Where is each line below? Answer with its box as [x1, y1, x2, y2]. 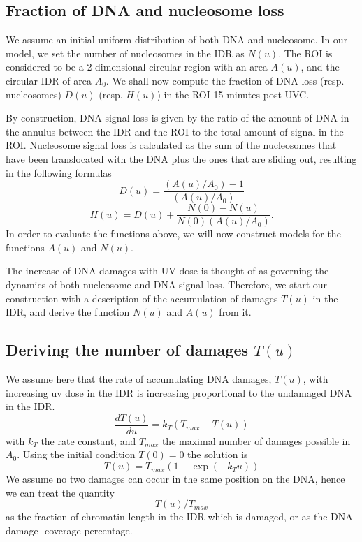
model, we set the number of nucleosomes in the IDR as [6, 45, 245, 60]
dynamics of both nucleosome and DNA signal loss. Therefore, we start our [6, 277, 328, 292]
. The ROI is [278, 45, 333, 60]
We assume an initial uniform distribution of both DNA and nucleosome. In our [6, 32, 348, 47]
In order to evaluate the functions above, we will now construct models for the [6, 226, 341, 241]
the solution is [187, 447, 248, 462]
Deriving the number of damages [6, 339, 249, 360]
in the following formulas [6, 165, 112, 180]
